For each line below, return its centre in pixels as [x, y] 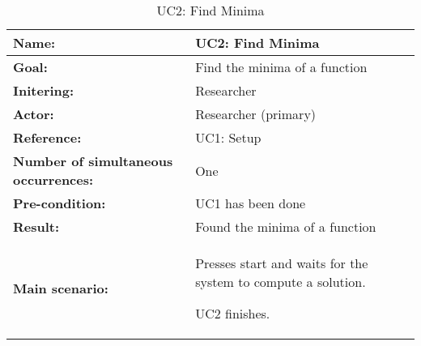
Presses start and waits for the [282, 263]
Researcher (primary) [256, 114]
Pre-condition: [60, 203]
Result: [36, 226]
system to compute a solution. [281, 282]
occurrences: [53, 179]
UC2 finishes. [233, 313]
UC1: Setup [228, 137]
